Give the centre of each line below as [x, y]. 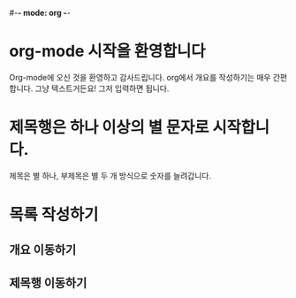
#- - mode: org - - [40, 13]
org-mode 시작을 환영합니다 [107, 51]
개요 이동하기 [43, 250]
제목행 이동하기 [48, 283]
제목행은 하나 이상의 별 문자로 [109, 128]
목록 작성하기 [54, 215]
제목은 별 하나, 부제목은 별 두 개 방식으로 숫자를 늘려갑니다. [110, 175]
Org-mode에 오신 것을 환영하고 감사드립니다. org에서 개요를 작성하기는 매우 [140, 77]
